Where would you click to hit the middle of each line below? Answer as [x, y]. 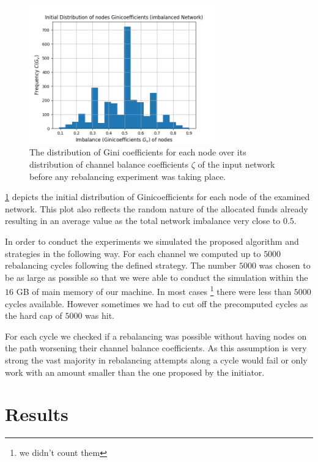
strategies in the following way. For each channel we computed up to [133, 253]
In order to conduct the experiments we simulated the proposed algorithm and [152, 241]
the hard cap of [34, 315]
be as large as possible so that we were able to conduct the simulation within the [157, 277]
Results [37, 414]
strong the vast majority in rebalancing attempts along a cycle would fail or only [156, 360]
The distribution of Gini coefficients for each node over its [138, 152]
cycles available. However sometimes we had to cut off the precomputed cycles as [157, 303]
